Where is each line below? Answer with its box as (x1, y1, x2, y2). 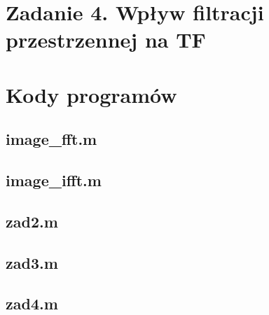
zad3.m (6, 251, 58, 273)
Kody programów (6, 80, 177, 108)
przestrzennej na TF (6, 25, 206, 54)
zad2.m (6, 210, 58, 232)
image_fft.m (6, 128, 97, 150)
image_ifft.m (6, 169, 102, 191)
